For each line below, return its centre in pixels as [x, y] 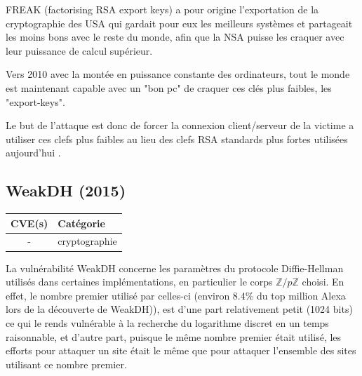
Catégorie [81, 223]
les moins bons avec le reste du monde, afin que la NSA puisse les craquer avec [175, 37]
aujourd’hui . [33, 153]
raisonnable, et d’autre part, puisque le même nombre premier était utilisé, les [174, 336]
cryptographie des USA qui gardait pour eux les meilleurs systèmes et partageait [179, 23]
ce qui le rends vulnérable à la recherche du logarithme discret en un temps [167, 322]
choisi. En [323, 282]
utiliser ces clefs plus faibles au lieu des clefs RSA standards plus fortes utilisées [177, 139]
